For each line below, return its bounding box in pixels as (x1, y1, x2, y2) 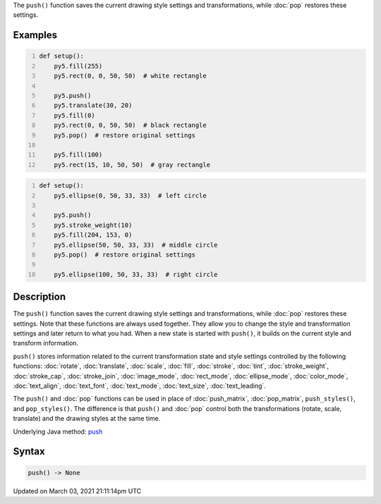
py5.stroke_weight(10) (54, 221, 133, 229)
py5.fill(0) (54, 111, 95, 119)
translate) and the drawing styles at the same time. (13, 414, 161, 423)
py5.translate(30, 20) (54, 102, 133, 109)
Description (13, 291, 66, 303)
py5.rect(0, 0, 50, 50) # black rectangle (54, 121, 207, 130)
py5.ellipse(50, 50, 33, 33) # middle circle (54, 240, 218, 249)
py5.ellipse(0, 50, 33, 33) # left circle (54, 191, 207, 199)
